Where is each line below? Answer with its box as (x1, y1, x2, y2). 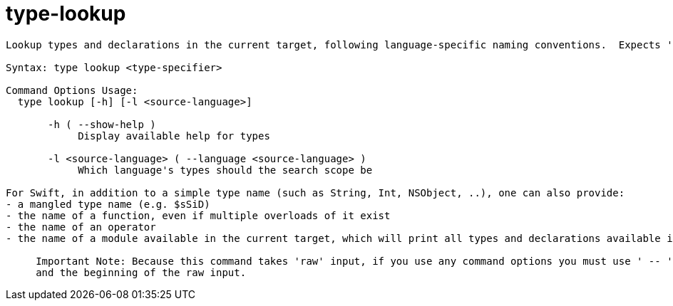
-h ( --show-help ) (48, 118, 156, 130)
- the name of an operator (6, 221, 156, 233)
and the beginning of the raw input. (36, 266, 247, 278)
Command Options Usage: (6, 84, 138, 96)
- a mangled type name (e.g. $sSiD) (6, 198, 210, 210)
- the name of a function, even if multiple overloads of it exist (6, 209, 391, 221)
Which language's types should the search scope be (78, 164, 373, 176)
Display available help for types (78, 130, 270, 142)
